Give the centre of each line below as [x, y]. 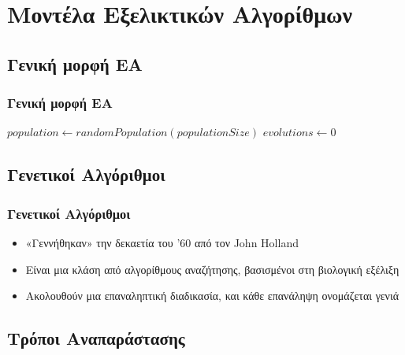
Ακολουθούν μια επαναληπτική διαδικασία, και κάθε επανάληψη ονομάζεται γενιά [212, 296]
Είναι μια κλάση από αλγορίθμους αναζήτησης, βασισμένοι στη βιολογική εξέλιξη [212, 269]
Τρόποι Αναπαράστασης [96, 338]
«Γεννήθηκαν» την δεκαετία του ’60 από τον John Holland [162, 242]
